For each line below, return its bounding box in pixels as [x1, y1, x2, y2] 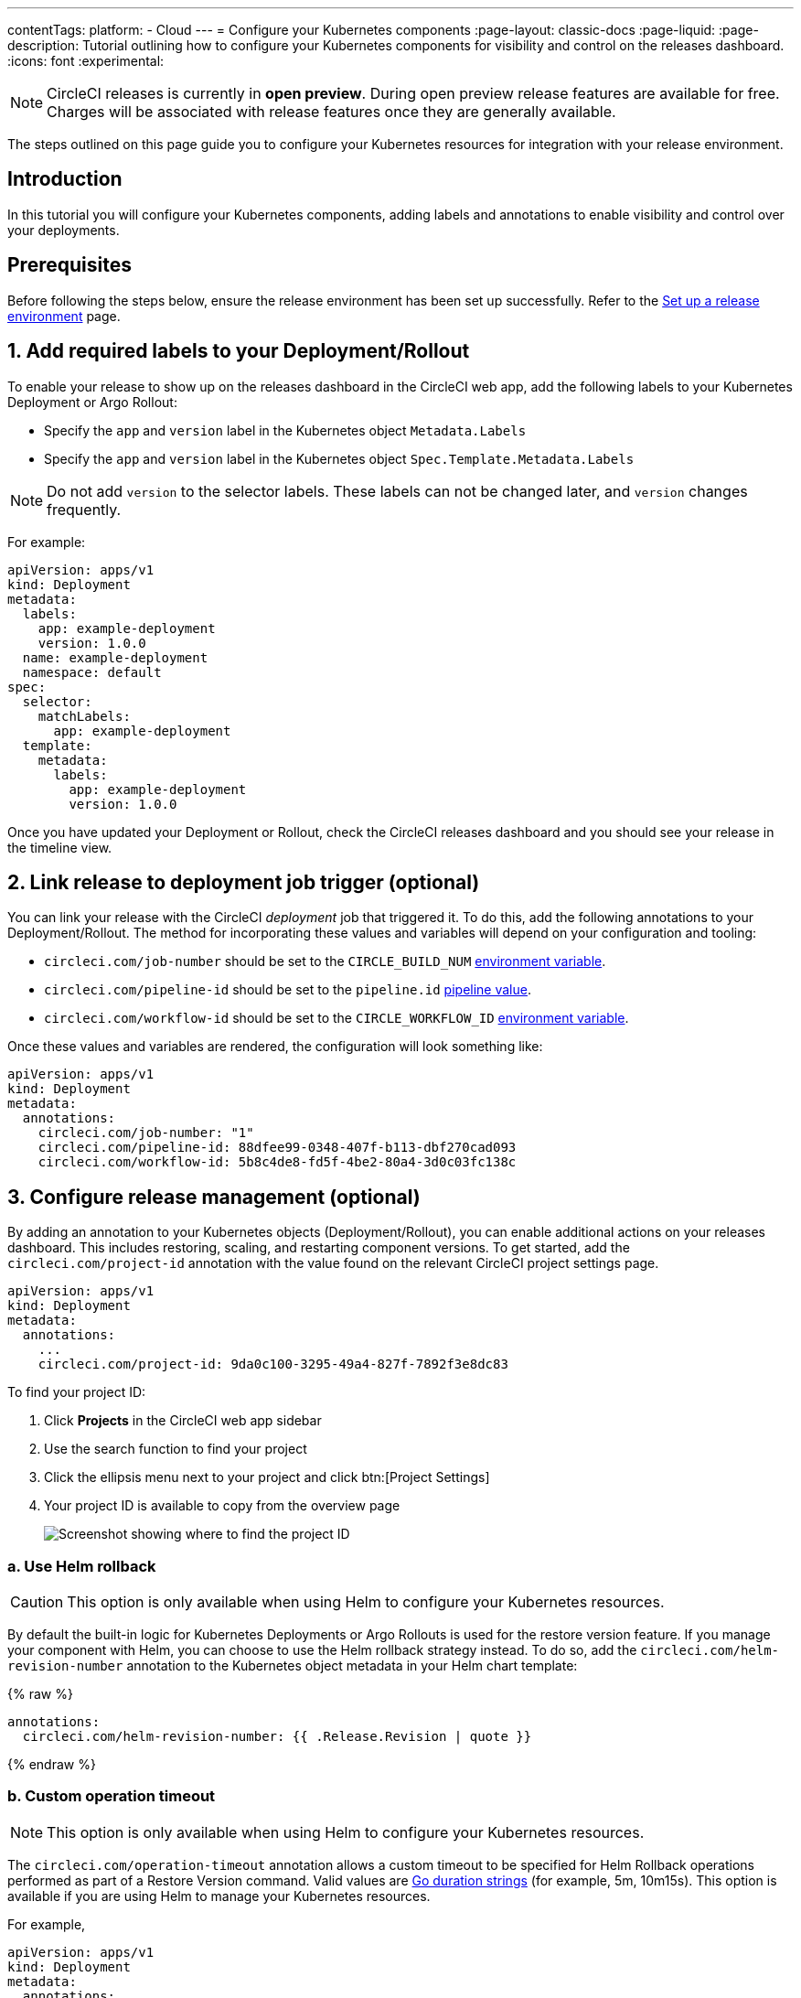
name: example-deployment [22, 650, 208, 665]
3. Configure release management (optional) [7, 1185, 421, 1208]
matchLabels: [37, 708, 131, 724]
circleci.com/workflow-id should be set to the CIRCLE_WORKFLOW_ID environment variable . [44, 1010, 629, 1026]
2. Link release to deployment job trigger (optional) [7, 870, 480, 894]
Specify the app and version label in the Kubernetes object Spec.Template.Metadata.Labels [44, 450, 635, 467]
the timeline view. [7, 839, 112, 855]
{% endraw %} [7, 1756, 96, 1772]
